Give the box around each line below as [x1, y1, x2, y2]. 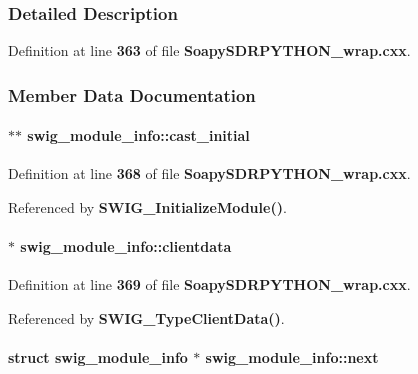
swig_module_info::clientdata [20, 236, 232, 257]
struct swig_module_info [8, 347, 188, 368]
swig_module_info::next [205, 347, 379, 368]
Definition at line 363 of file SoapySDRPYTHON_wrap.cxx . [8, 40, 411, 61]
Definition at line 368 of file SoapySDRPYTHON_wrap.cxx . [8, 163, 411, 184]
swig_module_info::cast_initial [27, 125, 250, 146]
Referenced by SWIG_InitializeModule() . [8, 197, 287, 218]
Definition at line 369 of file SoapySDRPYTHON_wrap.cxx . [8, 274, 411, 295]
